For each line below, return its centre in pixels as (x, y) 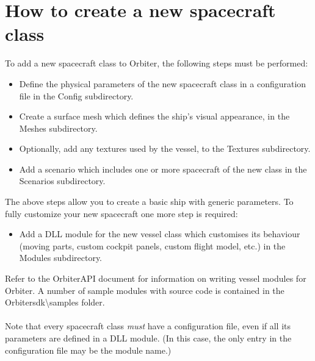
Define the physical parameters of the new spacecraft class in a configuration (163, 83)
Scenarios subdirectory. (62, 181)
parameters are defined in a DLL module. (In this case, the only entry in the (148, 338)
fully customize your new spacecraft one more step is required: (121, 213)
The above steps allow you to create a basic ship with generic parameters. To (149, 202)
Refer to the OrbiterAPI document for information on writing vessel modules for (156, 278)
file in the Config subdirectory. (76, 95)
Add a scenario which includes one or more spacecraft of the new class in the (163, 169)
